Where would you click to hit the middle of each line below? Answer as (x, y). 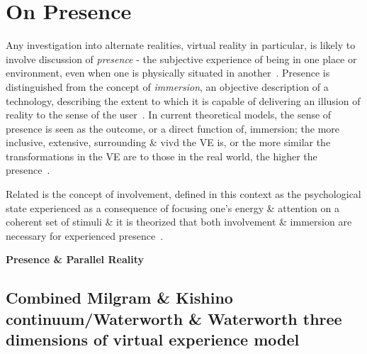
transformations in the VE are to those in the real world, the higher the (162, 156)
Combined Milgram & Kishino (119, 298)
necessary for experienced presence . (85, 235)
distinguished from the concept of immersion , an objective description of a (167, 86)
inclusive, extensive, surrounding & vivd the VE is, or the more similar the (168, 142)
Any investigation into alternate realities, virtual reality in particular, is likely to (181, 45)
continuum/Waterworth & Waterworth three (174, 318)
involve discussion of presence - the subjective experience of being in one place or (181, 59)
